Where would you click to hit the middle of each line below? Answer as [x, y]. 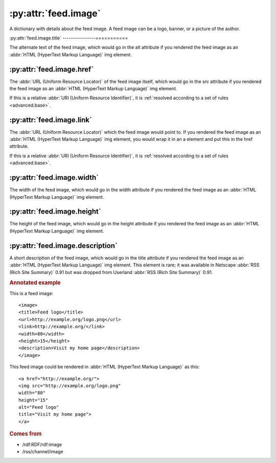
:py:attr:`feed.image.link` [51, 120]
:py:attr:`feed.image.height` [55, 212]
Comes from [26, 434]
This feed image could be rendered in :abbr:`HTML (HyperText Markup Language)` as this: [105, 367]
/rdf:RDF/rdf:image [42, 444]
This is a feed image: [31, 293]
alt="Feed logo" [39, 407]
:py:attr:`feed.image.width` [54, 177]
